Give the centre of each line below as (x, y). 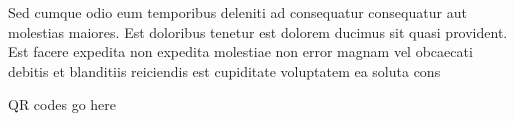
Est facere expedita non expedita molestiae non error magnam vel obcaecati (240, 51)
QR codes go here (62, 104)
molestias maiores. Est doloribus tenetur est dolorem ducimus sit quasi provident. (258, 31)
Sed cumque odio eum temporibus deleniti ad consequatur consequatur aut (237, 12)
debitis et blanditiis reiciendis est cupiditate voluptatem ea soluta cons (224, 70)
